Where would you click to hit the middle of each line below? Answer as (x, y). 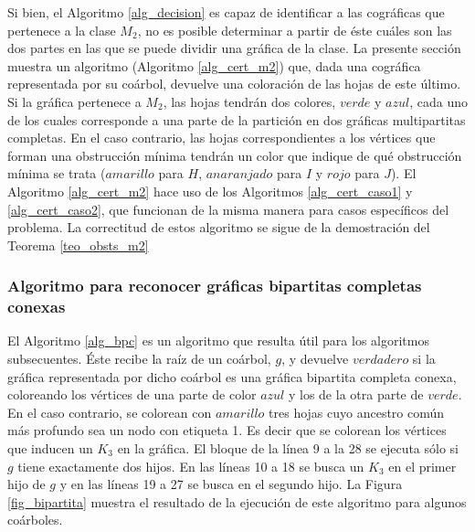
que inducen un (50, 448)
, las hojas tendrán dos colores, (249, 101)
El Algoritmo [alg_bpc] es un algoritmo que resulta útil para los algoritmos (218, 340)
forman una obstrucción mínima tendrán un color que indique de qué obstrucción (235, 155)
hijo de (26, 484)
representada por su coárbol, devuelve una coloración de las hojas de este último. (234, 84)
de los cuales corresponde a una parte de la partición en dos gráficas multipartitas (237, 119)
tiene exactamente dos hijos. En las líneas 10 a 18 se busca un (191, 466)
